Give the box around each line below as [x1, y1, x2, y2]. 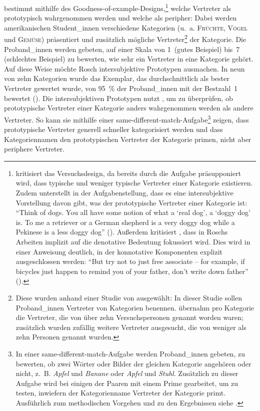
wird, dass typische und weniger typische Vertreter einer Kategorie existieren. [15, 177, 253, 188]
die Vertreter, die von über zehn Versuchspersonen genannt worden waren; [15, 312, 243, 322]
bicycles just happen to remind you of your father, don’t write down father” [15, 265, 248, 276]
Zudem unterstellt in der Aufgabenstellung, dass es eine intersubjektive [15, 187, 233, 198]
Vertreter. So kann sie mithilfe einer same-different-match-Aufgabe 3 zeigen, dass [4, 112, 249, 124]
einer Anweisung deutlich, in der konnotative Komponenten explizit [15, 246, 222, 256]
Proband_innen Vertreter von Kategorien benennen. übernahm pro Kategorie [15, 302, 254, 312]
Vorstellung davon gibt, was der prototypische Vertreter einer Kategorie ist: [15, 197, 247, 207]
